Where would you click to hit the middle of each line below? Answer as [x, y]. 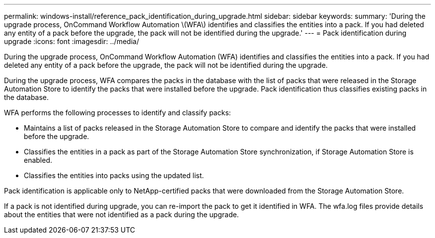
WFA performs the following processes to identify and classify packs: [117, 113]
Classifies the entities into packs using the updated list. [114, 175]
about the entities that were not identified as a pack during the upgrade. [121, 214]
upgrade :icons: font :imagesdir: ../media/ [72, 41]
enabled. [38, 160]
